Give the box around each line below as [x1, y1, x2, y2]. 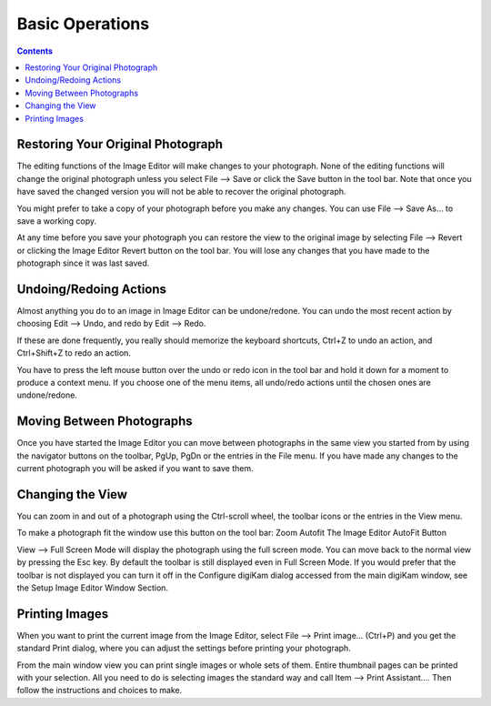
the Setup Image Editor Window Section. [16, 582, 168, 593]
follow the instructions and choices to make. [16, 685, 183, 696]
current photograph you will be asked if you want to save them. [16, 463, 254, 474]
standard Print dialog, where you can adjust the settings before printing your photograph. [16, 642, 352, 654]
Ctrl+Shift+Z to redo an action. [16, 348, 132, 358]
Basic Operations [16, 14, 150, 34]
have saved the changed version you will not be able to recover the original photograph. [16, 187, 346, 197]
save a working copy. [16, 215, 97, 227]
